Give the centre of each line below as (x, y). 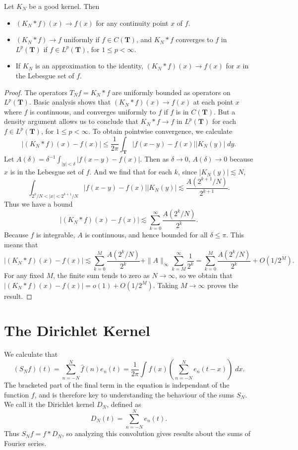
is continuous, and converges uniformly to (93, 111)
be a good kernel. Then (64, 6)
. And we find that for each (131, 172)
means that (21, 245)
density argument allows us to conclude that (71, 121)
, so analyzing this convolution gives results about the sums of (156, 433)
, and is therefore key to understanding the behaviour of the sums (134, 394)
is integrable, (56, 235)
